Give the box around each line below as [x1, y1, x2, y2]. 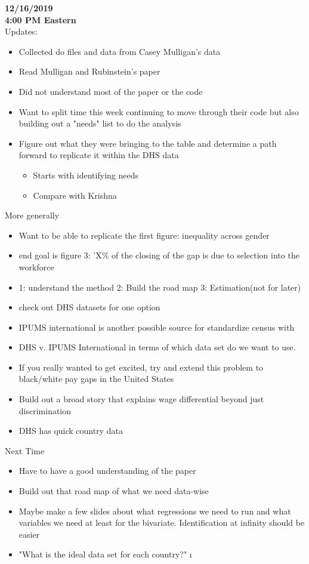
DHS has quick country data [18, 424, 123, 437]
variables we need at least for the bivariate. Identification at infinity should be [18, 516, 305, 529]
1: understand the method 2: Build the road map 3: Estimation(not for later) [18, 281, 301, 293]
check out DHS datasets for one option [18, 301, 160, 313]
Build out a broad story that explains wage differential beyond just [18, 393, 264, 405]
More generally [5, 209, 60, 221]
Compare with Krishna [33, 189, 117, 201]
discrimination [18, 404, 72, 417]
